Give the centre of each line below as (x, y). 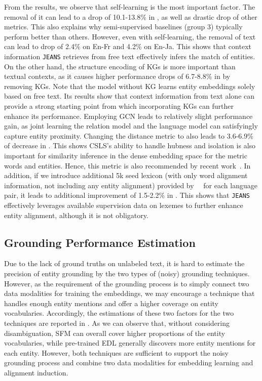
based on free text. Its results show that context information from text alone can (129, 96)
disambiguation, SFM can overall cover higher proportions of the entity (115, 333)
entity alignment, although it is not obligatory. (76, 215)
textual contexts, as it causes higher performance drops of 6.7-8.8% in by (117, 76)
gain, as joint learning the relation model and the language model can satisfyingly (131, 126)
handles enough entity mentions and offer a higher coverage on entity (111, 303)
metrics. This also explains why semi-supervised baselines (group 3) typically (123, 27)
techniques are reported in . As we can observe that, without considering (117, 323)
